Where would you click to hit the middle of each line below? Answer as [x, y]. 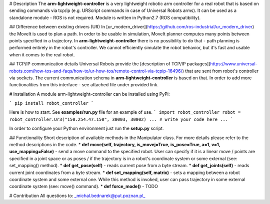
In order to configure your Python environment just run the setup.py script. [86, 128]
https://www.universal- [234, 64]
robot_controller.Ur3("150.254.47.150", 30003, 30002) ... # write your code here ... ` [121, 119]
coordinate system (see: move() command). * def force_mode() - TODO [84, 187]
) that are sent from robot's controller [220, 71]
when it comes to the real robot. [42, 54]
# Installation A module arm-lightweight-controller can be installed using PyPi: [89, 94]
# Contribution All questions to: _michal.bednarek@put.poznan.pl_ [77, 196]
